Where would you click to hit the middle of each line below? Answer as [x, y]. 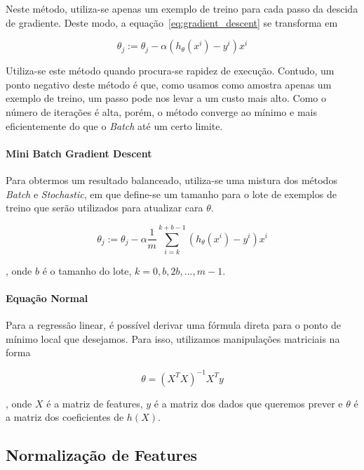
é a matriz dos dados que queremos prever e [248, 403]
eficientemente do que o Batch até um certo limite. [114, 125]
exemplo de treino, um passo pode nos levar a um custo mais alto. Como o [166, 98]
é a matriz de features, [95, 403]
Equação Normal [47, 298]
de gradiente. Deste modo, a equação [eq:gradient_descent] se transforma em [172, 22]
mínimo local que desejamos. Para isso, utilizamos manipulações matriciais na [173, 338]
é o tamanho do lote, [87, 270]
